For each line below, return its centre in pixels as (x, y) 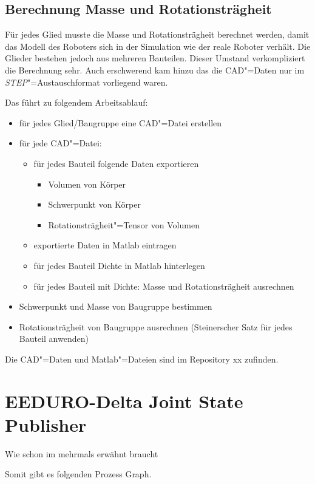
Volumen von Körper (87, 184)
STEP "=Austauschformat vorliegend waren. (86, 82)
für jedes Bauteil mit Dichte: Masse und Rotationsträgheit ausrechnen (164, 286)
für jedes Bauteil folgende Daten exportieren (116, 163)
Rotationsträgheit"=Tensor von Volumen (124, 224)
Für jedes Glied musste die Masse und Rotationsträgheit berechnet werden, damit (157, 34)
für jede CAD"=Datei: (60, 143)
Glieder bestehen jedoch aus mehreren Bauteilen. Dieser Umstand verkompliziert (155, 58)
